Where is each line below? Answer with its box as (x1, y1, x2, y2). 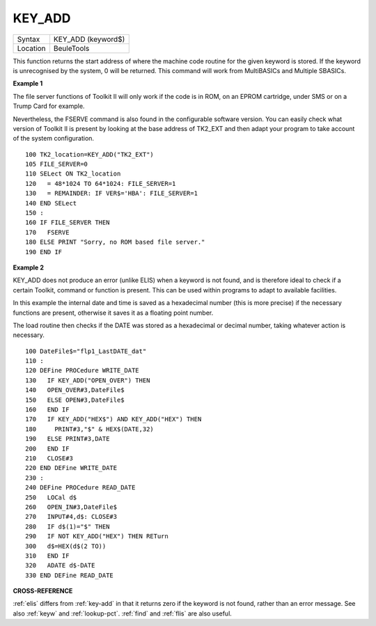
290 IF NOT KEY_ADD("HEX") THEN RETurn (25, 533, 169, 540)
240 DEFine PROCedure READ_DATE (25, 484, 136, 492)
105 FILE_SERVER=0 (25, 160, 88, 169)
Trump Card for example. (13, 102, 85, 111)
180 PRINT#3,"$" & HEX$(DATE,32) (25, 425, 155, 433)
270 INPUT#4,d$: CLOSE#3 (25, 512, 118, 521)
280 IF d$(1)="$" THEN (25, 522, 110, 531)
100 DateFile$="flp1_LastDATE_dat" (25, 347, 147, 355)
